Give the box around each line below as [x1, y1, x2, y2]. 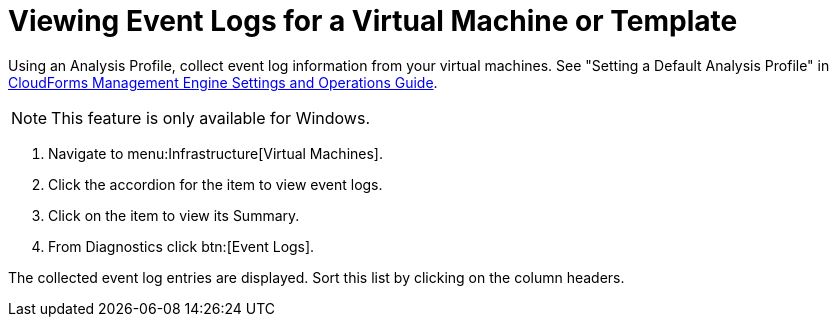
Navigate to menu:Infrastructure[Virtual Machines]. [48, 144, 383, 162]
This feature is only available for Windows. [51, 107, 370, 128]
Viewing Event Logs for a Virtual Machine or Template [8, 4, 738, 38]
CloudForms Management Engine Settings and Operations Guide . [8, 73, 438, 91]
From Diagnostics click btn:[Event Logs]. [48, 237, 315, 255]
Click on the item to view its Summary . [48, 206, 300, 224]
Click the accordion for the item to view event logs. [48, 175, 383, 193]
